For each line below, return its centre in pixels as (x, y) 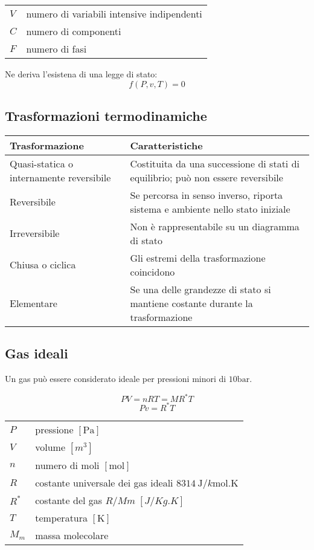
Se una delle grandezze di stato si (200, 289)
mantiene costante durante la (191, 303)
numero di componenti (74, 31)
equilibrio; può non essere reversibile (207, 177)
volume (50, 447)
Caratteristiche (166, 145)
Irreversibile (35, 233)
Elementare (34, 303)
